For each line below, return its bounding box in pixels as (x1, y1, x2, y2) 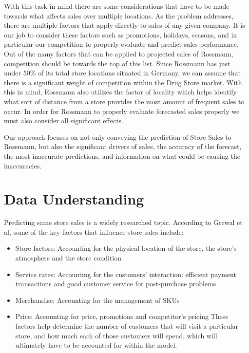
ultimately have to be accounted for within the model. (15, 340, 177, 350)
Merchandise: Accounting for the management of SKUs (15, 295, 180, 305)
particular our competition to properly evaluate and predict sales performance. (4, 39, 239, 49)
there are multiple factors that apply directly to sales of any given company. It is (4, 20, 245, 30)
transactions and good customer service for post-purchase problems (15, 279, 216, 289)
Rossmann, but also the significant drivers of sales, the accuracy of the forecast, (4, 141, 242, 151)
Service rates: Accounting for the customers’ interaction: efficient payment (15, 269, 236, 279)
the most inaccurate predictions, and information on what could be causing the (4, 150, 240, 161)
